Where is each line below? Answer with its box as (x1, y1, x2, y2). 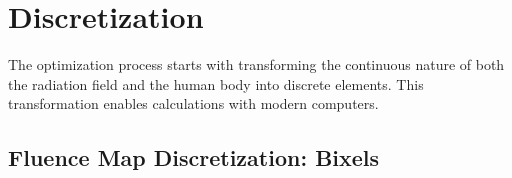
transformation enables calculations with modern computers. (8, 93, 379, 114)
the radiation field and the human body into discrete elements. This (8, 73, 424, 94)
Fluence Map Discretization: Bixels (8, 142, 380, 173)
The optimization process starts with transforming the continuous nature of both (8, 54, 505, 75)
